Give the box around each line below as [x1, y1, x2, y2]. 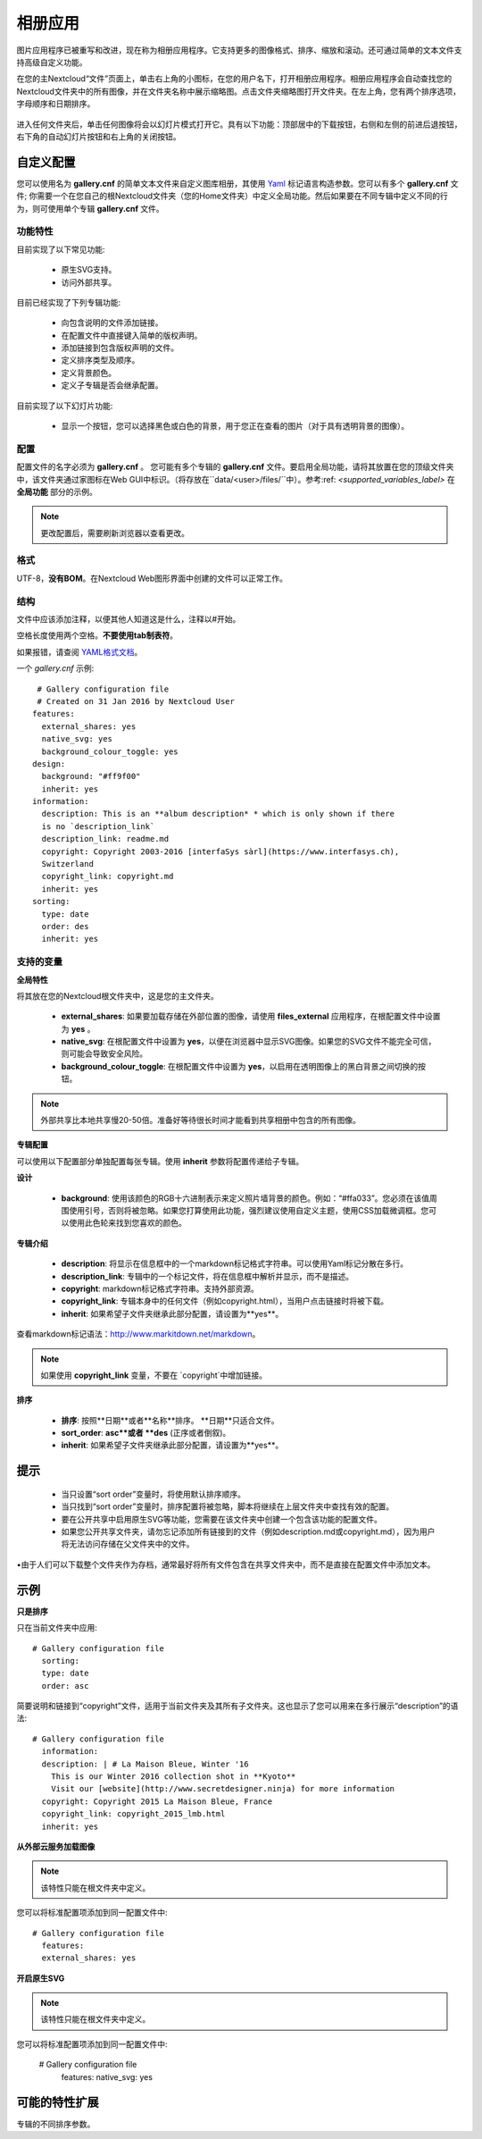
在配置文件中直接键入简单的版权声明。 [61, 330, 203, 340]
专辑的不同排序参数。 [16, 2118, 96, 2129]
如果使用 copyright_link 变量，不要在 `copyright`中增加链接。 [40, 1370, 268, 1380]
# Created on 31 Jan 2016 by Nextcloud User [37, 696, 236, 706]
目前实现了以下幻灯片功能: [16, 400, 113, 411]
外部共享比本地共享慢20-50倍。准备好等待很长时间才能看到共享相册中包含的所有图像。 [40, 1115, 361, 1126]
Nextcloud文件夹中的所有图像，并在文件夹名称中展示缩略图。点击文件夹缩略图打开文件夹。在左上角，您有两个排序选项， [16, 86, 461, 96]
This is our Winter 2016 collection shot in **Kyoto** [50, 1772, 296, 1782]
